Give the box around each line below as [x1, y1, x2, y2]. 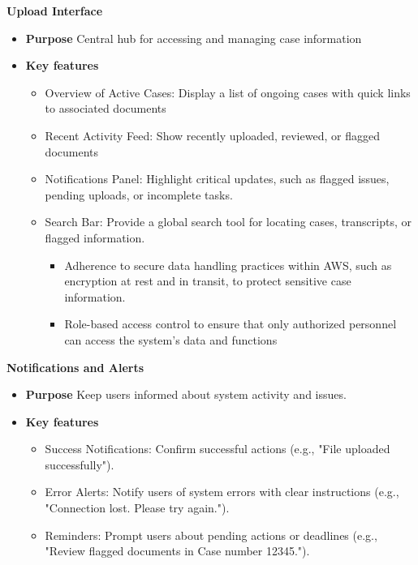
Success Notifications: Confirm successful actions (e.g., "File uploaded [45, 440, 390, 457]
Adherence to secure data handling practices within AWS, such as [64, 256, 392, 273]
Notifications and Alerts [6, 358, 144, 375]
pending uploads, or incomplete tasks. [45, 186, 233, 203]
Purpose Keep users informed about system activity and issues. [25, 386, 347, 403]
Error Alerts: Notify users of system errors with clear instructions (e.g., [45, 483, 399, 500]
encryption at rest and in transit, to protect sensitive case [64, 272, 351, 289]
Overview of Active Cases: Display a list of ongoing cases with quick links [45, 83, 411, 101]
